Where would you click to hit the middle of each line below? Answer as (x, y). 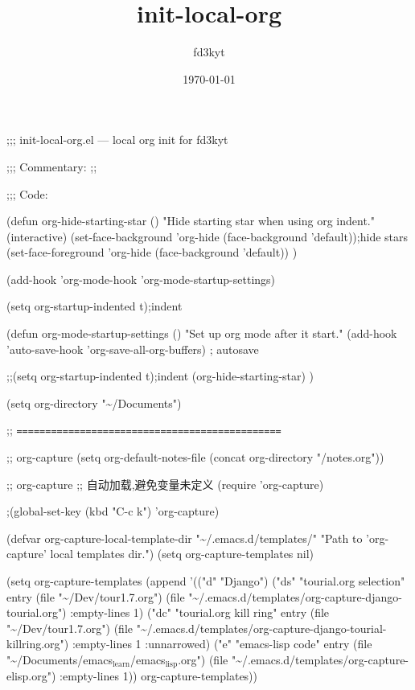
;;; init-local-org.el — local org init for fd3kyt (117, 140)
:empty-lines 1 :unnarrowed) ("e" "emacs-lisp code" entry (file (222, 644)
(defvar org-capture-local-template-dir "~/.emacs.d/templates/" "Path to (185, 538)
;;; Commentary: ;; (52, 166)
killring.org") (38, 644)
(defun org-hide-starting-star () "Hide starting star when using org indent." (191, 221)
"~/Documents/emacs (60, 660)
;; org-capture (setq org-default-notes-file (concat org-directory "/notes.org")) (195, 457)
